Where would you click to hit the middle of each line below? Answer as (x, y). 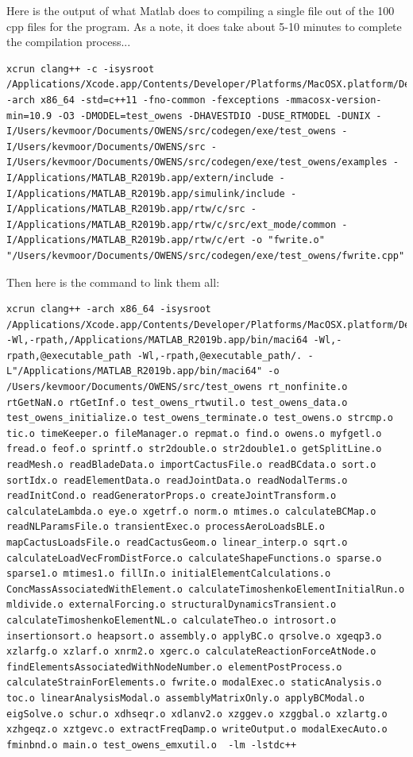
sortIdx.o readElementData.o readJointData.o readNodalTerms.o (177, 480)
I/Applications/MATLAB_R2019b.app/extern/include (140, 178)
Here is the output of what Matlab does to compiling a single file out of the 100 (201, 10)
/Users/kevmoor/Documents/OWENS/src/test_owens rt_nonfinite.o (177, 387)
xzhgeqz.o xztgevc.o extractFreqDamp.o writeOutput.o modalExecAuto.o (197, 730)
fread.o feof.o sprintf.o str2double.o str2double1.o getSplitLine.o (194, 449)
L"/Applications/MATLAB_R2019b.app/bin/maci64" (135, 371)
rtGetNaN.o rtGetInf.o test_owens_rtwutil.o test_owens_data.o (177, 402)
